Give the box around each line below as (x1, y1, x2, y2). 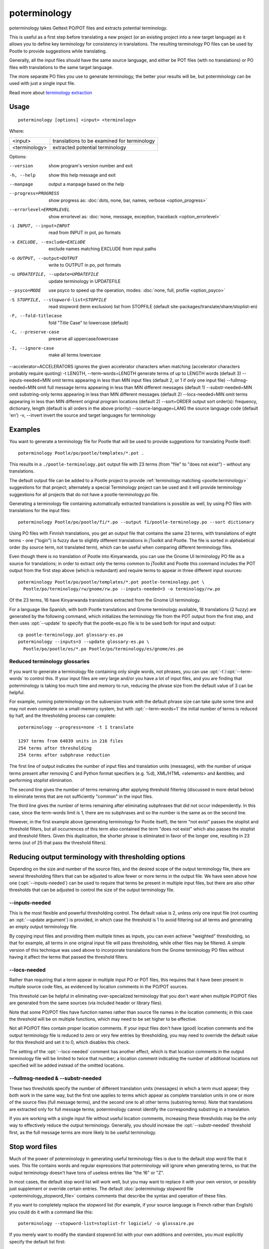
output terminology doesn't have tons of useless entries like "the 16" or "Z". (9, 1170, 164, 1176)
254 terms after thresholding (18, 745, 92, 751)
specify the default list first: (9, 1239, 66, 1245)
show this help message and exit (48, 172, 116, 178)
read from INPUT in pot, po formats (48, 230, 121, 236)
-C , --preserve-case (9, 329, 60, 335)
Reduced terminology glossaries (9, 658, 90, 665)
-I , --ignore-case (9, 345, 54, 351)
